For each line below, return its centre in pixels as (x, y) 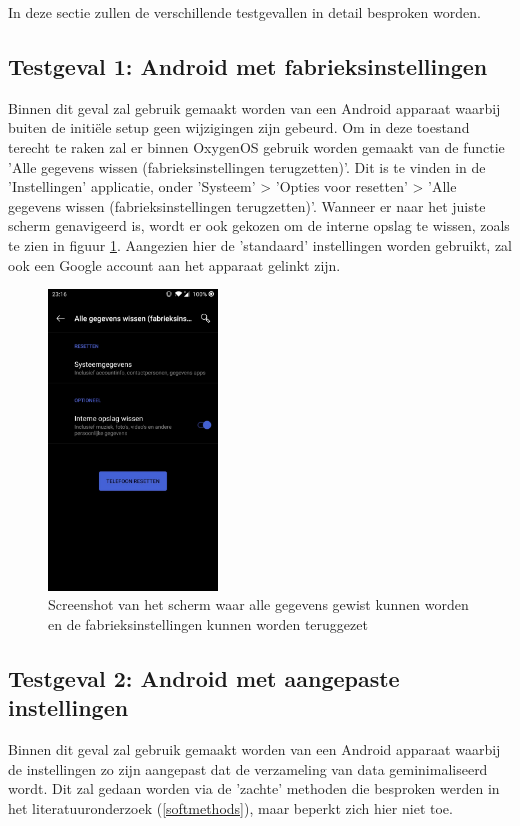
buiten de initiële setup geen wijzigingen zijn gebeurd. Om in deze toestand (239, 127)
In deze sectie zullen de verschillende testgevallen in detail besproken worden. (244, 12)
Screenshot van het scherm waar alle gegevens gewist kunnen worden (258, 604)
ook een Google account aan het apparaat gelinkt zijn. (174, 264)
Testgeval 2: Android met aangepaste (204, 677)
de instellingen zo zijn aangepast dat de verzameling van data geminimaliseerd (248, 768)
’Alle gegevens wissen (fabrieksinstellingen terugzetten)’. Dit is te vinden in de (247, 166)
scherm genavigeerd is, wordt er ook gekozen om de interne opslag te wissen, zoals (259, 225)
